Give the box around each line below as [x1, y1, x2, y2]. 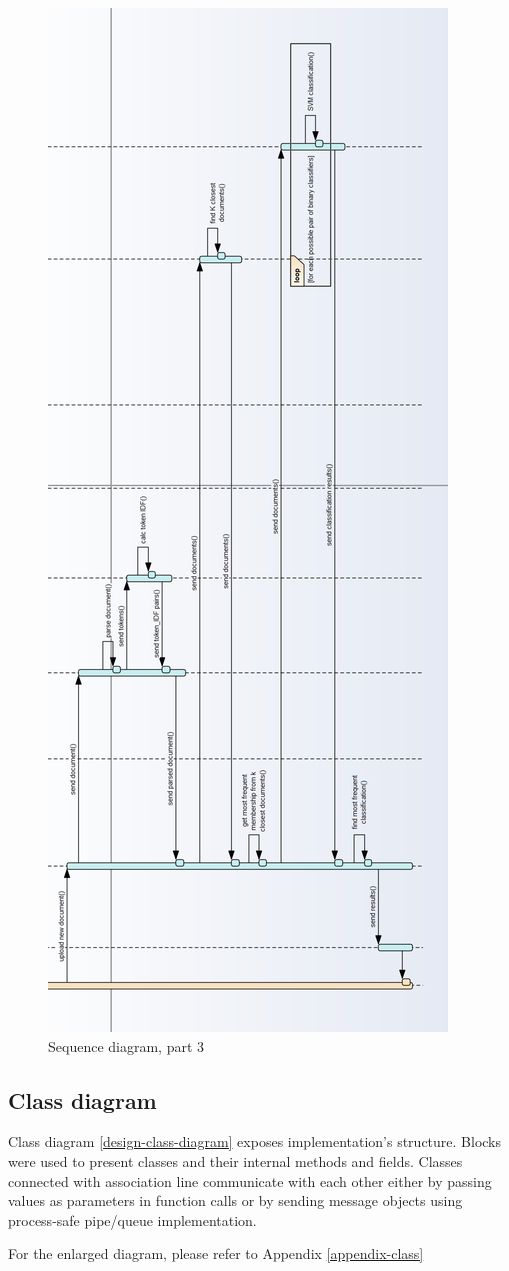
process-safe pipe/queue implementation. [8, 1209, 257, 1230]
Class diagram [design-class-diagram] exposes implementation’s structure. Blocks [8, 1131, 502, 1152]
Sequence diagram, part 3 [48, 1035, 205, 1056]
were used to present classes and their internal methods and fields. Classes [8, 1150, 463, 1171]
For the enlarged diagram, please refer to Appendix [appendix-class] [8, 1243, 424, 1264]
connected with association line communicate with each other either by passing [8, 1170, 492, 1191]
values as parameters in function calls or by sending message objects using [8, 1190, 463, 1211]
